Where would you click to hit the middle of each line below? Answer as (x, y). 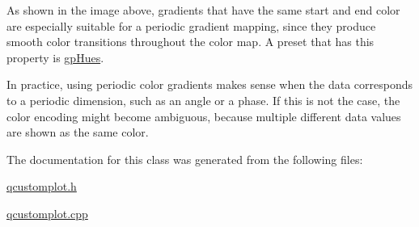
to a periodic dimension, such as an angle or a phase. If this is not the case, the (203, 100)
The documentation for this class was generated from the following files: (185, 159)
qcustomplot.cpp (47, 213)
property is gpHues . (55, 57)
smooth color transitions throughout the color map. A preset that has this (190, 42)
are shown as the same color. (78, 132)
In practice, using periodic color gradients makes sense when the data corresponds (210, 84)
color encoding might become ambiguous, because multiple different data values (204, 116)
